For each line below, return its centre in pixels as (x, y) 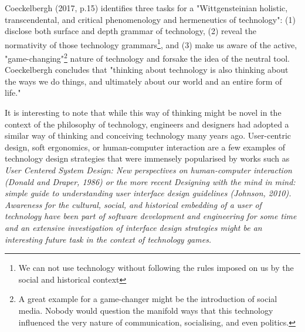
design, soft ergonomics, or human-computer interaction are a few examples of (145, 147)
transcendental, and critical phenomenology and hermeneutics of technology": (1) (150, 19)
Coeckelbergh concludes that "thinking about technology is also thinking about (147, 70)
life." (13, 93)
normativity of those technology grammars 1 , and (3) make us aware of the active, (151, 43)
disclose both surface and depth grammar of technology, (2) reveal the (131, 31)
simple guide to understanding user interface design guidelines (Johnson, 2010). (148, 193)
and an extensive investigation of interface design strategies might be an (133, 227)
